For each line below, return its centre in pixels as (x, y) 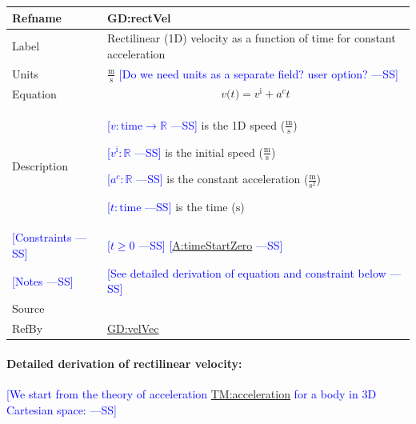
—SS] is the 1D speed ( (228, 124)
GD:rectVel (139, 17)
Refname (37, 17)
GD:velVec (133, 328)
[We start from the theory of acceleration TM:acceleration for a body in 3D (192, 393)
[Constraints (42, 237)
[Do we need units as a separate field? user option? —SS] (258, 73)
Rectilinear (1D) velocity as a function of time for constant (251, 38)
